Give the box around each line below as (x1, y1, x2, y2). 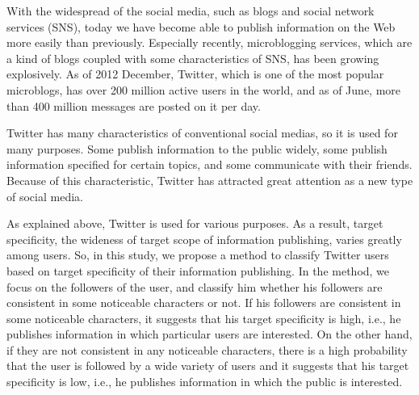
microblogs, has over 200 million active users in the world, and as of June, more (6, 81, 401, 98)
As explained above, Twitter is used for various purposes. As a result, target (6, 215, 383, 232)
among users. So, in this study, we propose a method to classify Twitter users (6, 246, 389, 263)
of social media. (6, 187, 83, 204)
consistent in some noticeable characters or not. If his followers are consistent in (6, 294, 401, 311)
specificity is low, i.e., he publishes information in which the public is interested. (6, 373, 403, 390)
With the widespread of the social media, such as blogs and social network (6, 2, 375, 19)
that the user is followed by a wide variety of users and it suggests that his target (6, 357, 409, 374)
